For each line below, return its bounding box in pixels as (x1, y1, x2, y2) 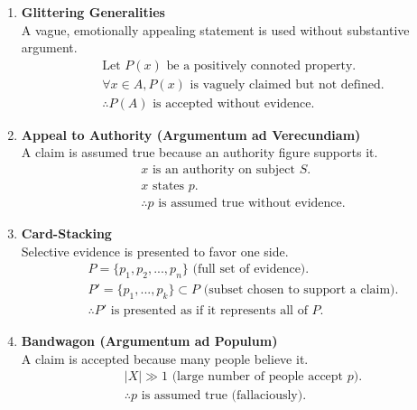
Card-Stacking (21, 224, 112, 243)
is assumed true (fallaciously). (141, 389, 307, 403)
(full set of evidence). (192, 263, 310, 276)
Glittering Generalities (21, 3, 165, 21)
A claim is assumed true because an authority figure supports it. (21, 143, 378, 162)
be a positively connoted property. (166, 59, 357, 72)
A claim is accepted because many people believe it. (21, 349, 309, 368)
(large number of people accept (171, 370, 344, 384)
